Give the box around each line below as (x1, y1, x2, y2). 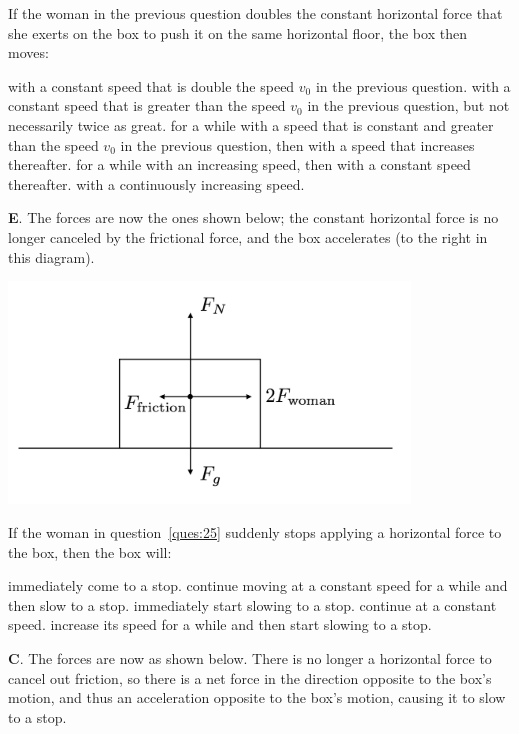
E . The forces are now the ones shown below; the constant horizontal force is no (8, 207, 499, 228)
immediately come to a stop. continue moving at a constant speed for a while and (8, 575, 508, 596)
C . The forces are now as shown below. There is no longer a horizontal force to (8, 647, 492, 668)
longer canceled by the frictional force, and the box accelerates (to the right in (8, 226, 488, 247)
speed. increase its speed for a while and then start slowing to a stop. (8, 614, 432, 635)
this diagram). (8, 246, 95, 267)
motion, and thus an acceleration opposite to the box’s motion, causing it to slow (8, 687, 506, 708)
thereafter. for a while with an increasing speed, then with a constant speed (8, 154, 471, 175)
